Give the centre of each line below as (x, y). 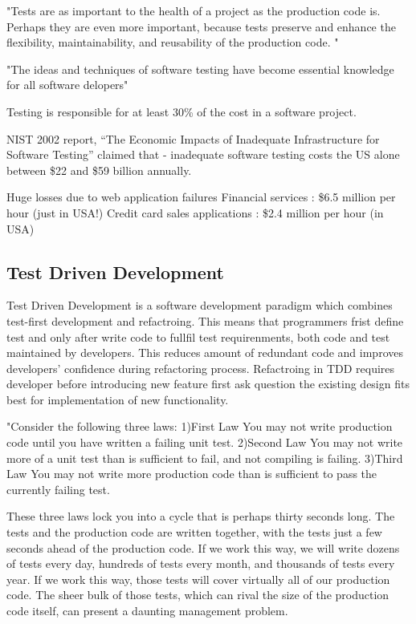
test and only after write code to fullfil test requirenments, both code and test (198, 336)
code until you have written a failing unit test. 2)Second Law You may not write (205, 442)
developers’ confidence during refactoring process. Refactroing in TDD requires (201, 368)
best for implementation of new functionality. (118, 399)
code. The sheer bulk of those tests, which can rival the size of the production (198, 595)
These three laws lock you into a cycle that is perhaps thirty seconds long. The (201, 516)
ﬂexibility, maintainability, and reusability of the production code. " (173, 42)
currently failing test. (58, 489)
